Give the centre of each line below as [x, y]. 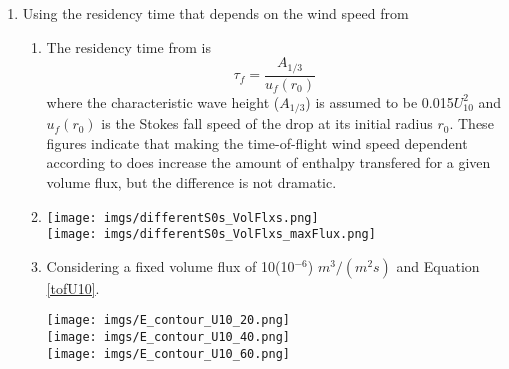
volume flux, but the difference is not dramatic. [191, 181]
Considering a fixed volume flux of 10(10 [170, 265]
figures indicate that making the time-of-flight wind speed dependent [257, 142]
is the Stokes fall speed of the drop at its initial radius [267, 123]
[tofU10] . [73, 287]
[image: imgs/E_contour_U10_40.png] [168, 337]
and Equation [438, 265]
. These [471, 123]
